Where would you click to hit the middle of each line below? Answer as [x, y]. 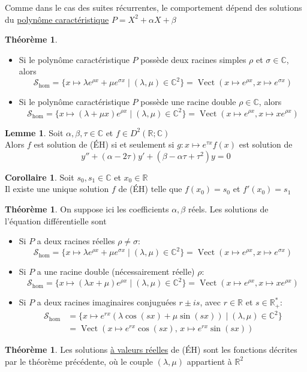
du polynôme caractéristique [57, 19]
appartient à [209, 361]
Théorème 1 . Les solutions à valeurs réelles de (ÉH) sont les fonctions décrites [151, 349]
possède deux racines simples [193, 59]
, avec [210, 302]
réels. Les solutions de [228, 208]
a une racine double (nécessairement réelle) [116, 271]
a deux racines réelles [76, 241]
